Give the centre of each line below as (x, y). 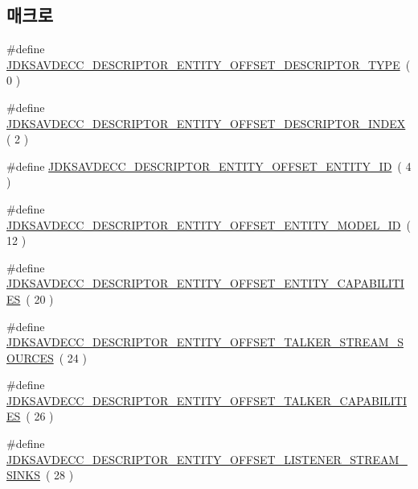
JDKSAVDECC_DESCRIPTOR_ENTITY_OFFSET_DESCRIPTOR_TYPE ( (209, 64)
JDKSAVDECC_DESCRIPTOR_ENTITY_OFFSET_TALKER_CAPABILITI (207, 400)
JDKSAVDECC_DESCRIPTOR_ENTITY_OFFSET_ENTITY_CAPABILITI (205, 283)
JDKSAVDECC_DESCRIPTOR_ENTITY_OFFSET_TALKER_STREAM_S (205, 342)
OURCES (30, 357)
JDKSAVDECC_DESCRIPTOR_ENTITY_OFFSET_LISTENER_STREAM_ (207, 459)
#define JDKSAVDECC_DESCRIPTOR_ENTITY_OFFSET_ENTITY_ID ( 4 (209, 166)
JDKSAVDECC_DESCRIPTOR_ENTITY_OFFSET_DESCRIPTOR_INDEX (206, 123)
